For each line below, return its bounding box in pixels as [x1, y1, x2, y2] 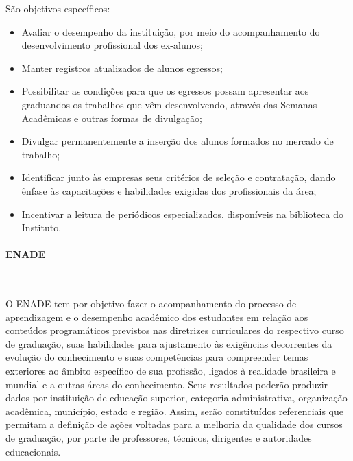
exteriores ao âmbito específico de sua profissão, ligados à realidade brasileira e [5, 364, 336, 378]
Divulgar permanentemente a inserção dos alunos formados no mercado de [21, 134, 334, 148]
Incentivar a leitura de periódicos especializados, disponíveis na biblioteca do [21, 206, 343, 221]
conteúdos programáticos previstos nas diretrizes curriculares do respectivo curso [5, 323, 344, 338]
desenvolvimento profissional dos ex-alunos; [21, 38, 203, 52]
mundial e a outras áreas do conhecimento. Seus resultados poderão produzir [5, 377, 328, 391]
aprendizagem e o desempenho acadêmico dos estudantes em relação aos [5, 309, 308, 324]
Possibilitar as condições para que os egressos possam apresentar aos [21, 84, 309, 98]
